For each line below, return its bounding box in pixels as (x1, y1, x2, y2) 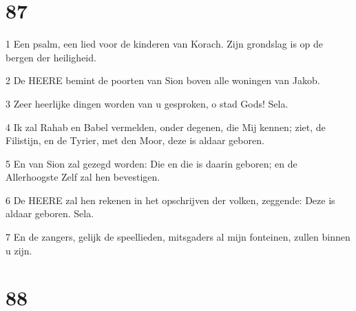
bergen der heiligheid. (6, 50, 96, 64)
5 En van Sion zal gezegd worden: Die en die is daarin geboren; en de (6, 156, 297, 170)
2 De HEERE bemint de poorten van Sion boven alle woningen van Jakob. (6, 73, 320, 88)
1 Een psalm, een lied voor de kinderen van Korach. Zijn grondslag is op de (6, 37, 324, 51)
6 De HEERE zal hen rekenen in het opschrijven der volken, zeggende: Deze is (6, 192, 335, 207)
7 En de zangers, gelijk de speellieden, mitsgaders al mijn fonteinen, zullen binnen (6, 230, 350, 244)
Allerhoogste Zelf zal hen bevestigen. (6, 170, 160, 184)
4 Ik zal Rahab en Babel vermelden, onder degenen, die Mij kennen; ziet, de (6, 119, 326, 134)
